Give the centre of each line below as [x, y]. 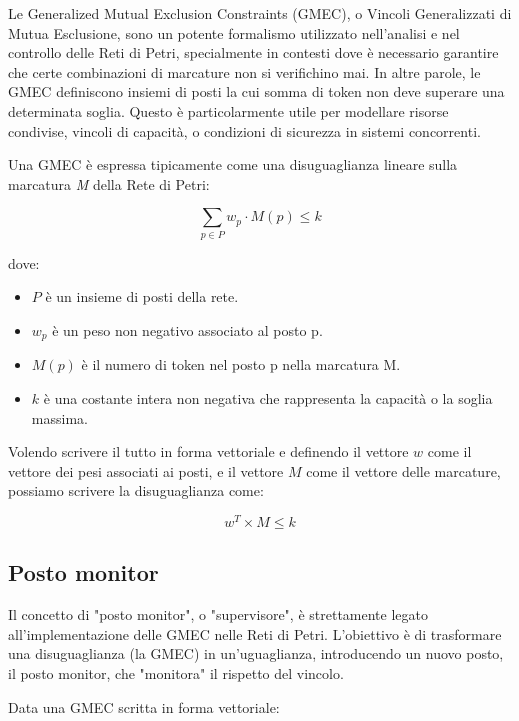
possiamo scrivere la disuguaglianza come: [136, 490]
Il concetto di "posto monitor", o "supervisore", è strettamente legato [218, 614]
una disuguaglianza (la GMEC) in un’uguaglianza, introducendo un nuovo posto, [256, 653]
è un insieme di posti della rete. [142, 296]
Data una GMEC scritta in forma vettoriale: [144, 706]
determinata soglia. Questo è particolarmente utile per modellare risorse [228, 110]
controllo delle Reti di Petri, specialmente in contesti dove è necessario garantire [253, 52]
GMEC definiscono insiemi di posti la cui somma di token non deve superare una [256, 91]
